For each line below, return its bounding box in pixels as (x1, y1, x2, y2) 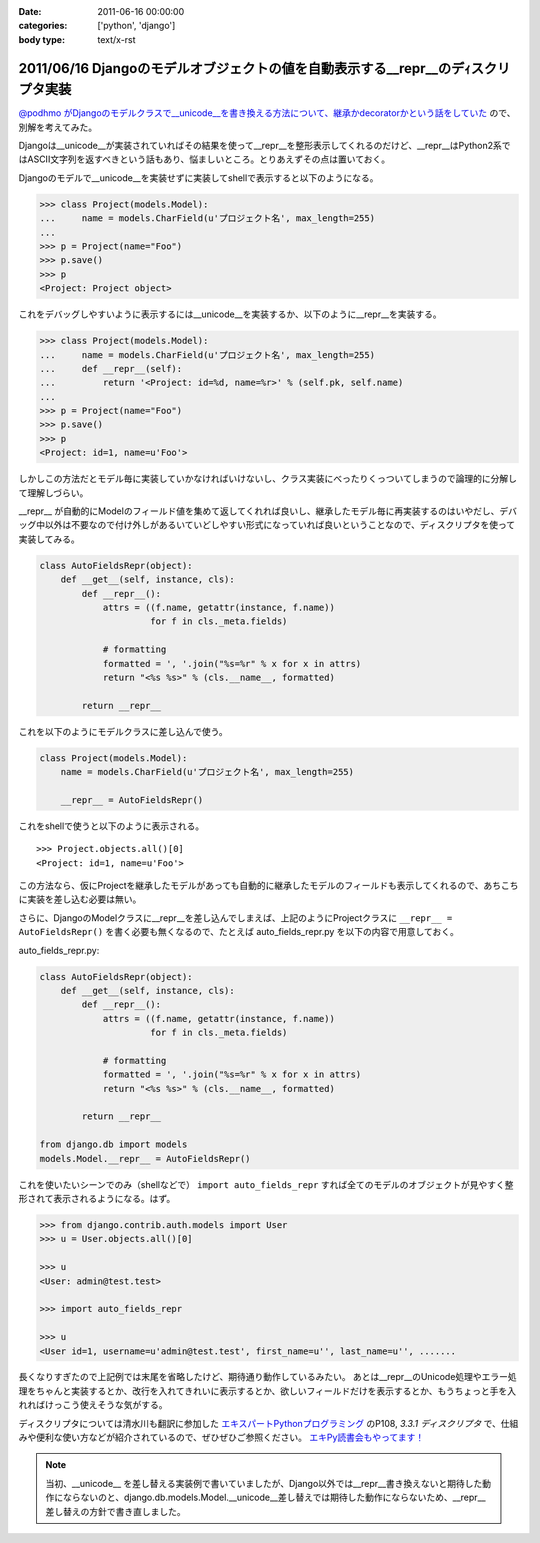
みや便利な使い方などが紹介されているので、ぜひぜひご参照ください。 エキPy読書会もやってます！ (18, 1431, 425, 1444)
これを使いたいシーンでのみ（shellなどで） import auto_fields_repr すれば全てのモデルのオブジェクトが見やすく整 (18, 1178, 514, 1190)
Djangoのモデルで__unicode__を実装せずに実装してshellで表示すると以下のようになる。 (18, 171, 379, 184)
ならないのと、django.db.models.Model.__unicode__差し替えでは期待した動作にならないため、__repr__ (62, 1491, 486, 1504)
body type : (18, 33, 65, 45)
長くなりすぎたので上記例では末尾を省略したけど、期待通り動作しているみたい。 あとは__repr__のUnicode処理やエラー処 (18, 1371, 517, 1383)
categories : (18, 20, 68, 32)
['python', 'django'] (97, 20, 176, 32)
